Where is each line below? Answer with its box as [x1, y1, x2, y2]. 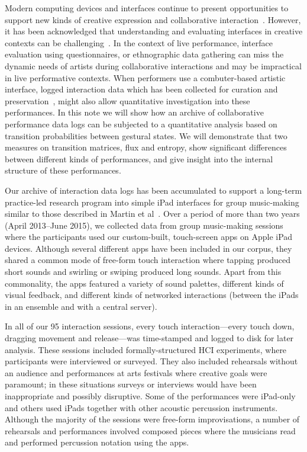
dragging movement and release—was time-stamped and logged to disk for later [5, 332, 294, 344]
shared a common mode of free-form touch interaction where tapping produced [5, 254, 290, 266]
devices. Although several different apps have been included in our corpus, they [5, 242, 292, 254]
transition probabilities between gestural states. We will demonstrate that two [5, 129, 287, 142]
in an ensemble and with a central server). [5, 300, 157, 312]
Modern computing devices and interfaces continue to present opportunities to [5, 2, 289, 14]
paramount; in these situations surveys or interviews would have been [5, 378, 257, 390]
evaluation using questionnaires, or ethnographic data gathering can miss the [5, 48, 284, 60]
